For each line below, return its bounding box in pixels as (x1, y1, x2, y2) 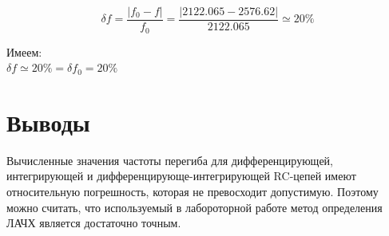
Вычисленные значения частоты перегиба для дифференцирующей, (6, 151, 333, 168)
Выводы (6, 105, 90, 138)
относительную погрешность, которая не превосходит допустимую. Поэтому (6, 183, 379, 200)
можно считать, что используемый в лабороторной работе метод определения (6, 199, 383, 215)
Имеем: (6, 43, 42, 60)
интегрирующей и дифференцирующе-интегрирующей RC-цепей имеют (6, 167, 356, 184)
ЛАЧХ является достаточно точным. (6, 214, 181, 231)
